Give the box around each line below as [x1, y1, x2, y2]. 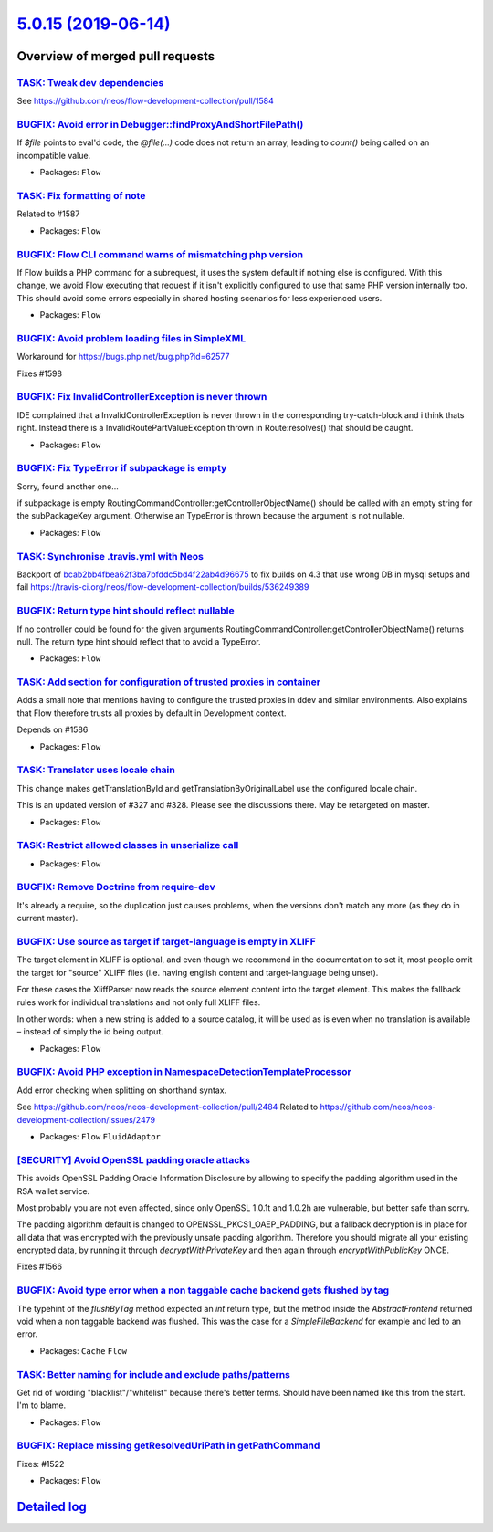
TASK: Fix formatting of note [16, 190, 146, 202]
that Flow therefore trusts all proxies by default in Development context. [16, 708, 287, 719]
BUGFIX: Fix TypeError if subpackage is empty [16, 462, 227, 475]
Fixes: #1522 [16, 1458, 65, 1469]
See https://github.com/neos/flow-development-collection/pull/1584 [16, 96, 274, 107]
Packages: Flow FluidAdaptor [39, 1131, 162, 1141]
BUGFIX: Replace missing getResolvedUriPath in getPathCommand [16, 1439, 320, 1452]
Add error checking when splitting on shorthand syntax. [16, 1085, 227, 1096]
